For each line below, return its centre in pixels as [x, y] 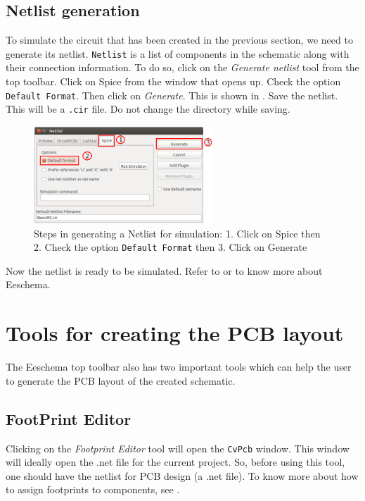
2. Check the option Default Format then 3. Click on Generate [171, 247]
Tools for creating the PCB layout [175, 333]
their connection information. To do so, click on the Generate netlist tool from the [182, 67]
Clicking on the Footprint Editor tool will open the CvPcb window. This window [178, 448]
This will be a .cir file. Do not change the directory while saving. [148, 109]
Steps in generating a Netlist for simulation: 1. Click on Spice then [177, 233]
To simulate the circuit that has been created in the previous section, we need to [179, 40]
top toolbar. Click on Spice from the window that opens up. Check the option [173, 81]
